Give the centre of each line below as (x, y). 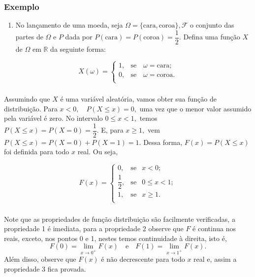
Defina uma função (212, 37)
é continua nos (214, 228)
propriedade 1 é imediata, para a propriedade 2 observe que (94, 228)
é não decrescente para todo (143, 259)
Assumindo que (27, 98)
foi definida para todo (37, 152)
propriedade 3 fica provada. (45, 268)
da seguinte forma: (78, 49)
